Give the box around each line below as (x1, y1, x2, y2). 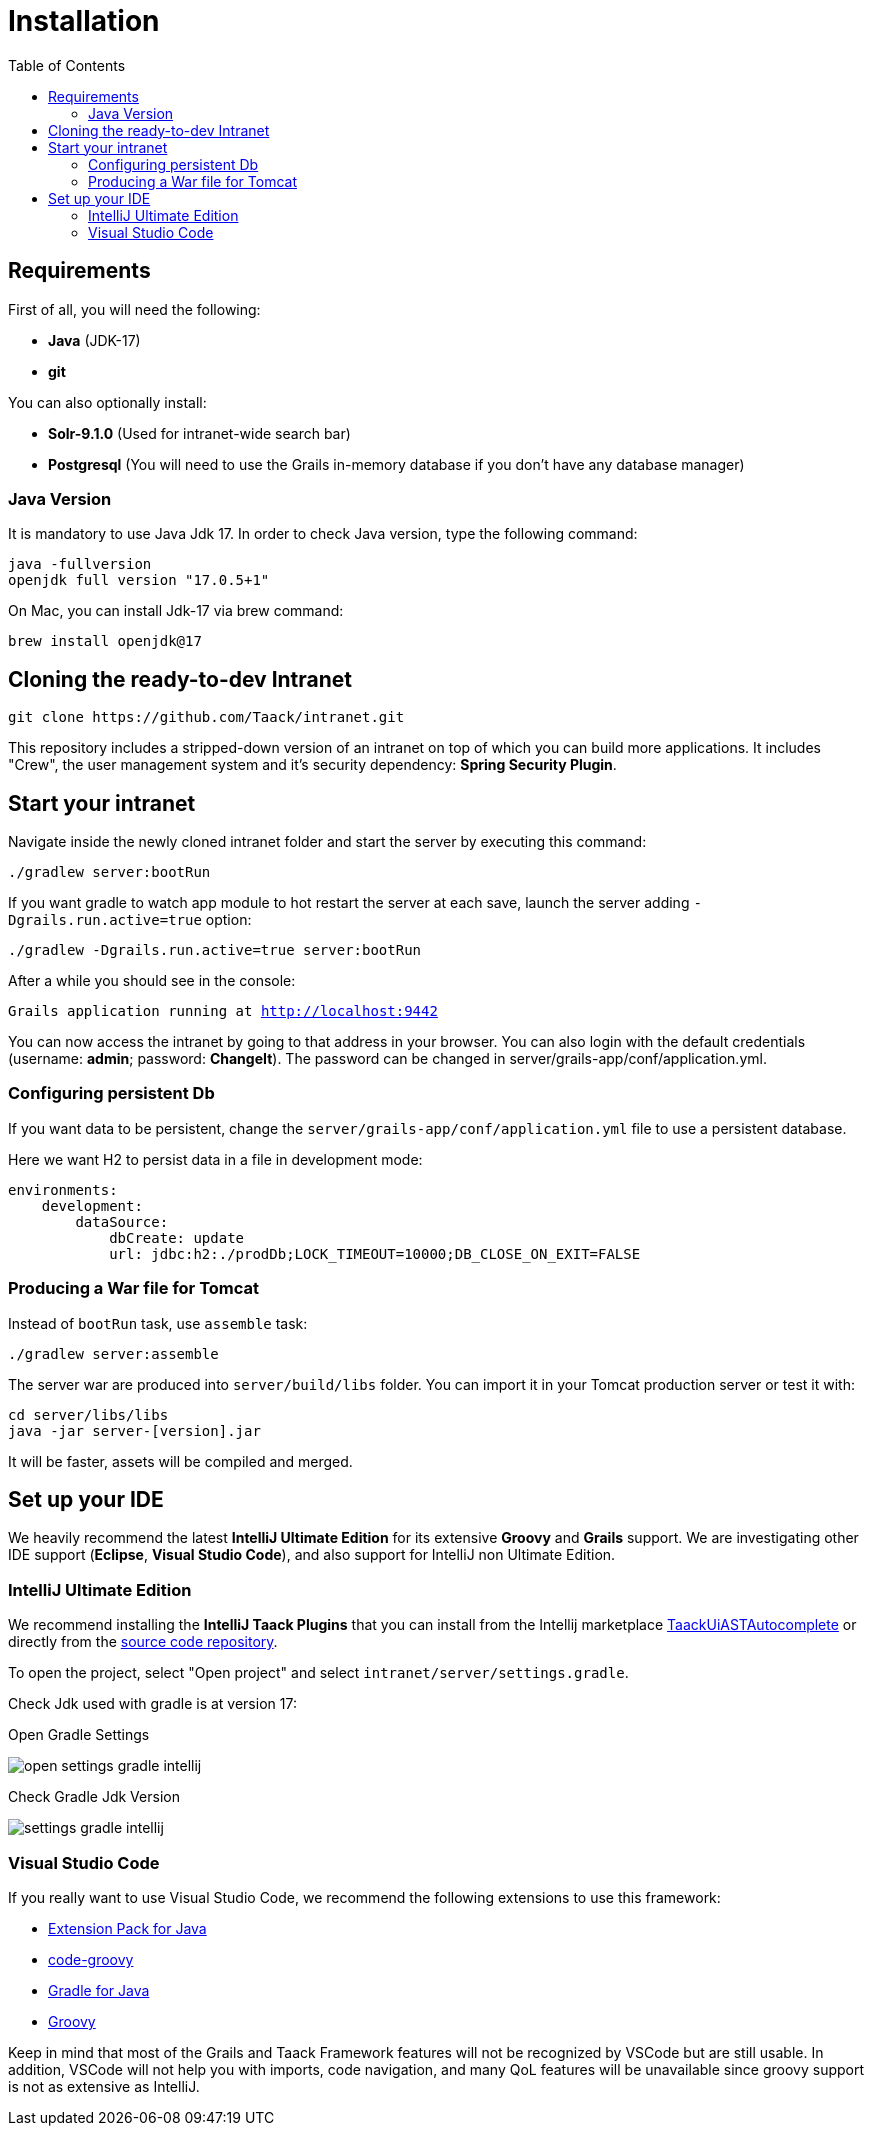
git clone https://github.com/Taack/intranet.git (8, 709, 405, 726)
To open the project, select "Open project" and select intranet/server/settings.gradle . (8, 1664, 629, 1682)
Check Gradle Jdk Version (8, 1788, 180, 1806)
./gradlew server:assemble (8, 1345, 219, 1362)
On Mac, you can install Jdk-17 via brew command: (8, 602, 344, 620)
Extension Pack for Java (48, 1919, 207, 1937)
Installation (8, 4, 160, 38)
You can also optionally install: (8, 393, 207, 411)
